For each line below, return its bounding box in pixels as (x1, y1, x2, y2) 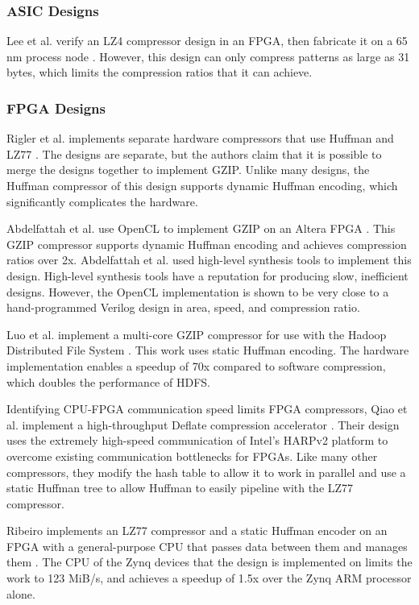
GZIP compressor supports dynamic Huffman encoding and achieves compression (6, 235, 407, 252)
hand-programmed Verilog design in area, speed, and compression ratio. (6, 299, 360, 316)
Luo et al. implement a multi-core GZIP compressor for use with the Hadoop (6, 325, 387, 342)
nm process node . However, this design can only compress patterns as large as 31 (6, 48, 410, 64)
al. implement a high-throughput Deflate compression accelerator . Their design (6, 416, 400, 433)
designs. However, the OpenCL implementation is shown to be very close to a (6, 283, 389, 300)
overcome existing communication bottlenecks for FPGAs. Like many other (6, 447, 378, 464)
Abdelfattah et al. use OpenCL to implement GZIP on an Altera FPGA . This (6, 220, 396, 237)
